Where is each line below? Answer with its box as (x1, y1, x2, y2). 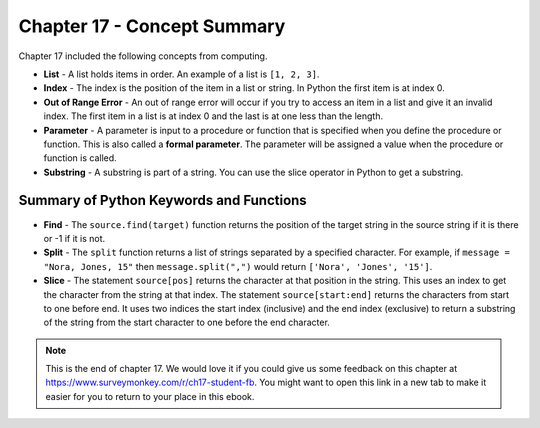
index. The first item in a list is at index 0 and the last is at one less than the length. (43, 110, 384, 122)
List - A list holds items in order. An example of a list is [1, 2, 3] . (43, 68, 320, 80)
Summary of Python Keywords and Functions (18, 192, 307, 209)
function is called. (43, 152, 117, 164)
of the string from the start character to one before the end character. (43, 316, 330, 329)
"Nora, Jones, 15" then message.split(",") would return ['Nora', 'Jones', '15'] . (43, 260, 433, 272)
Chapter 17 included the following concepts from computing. (18, 50, 268, 62)
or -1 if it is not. (43, 232, 106, 244)
